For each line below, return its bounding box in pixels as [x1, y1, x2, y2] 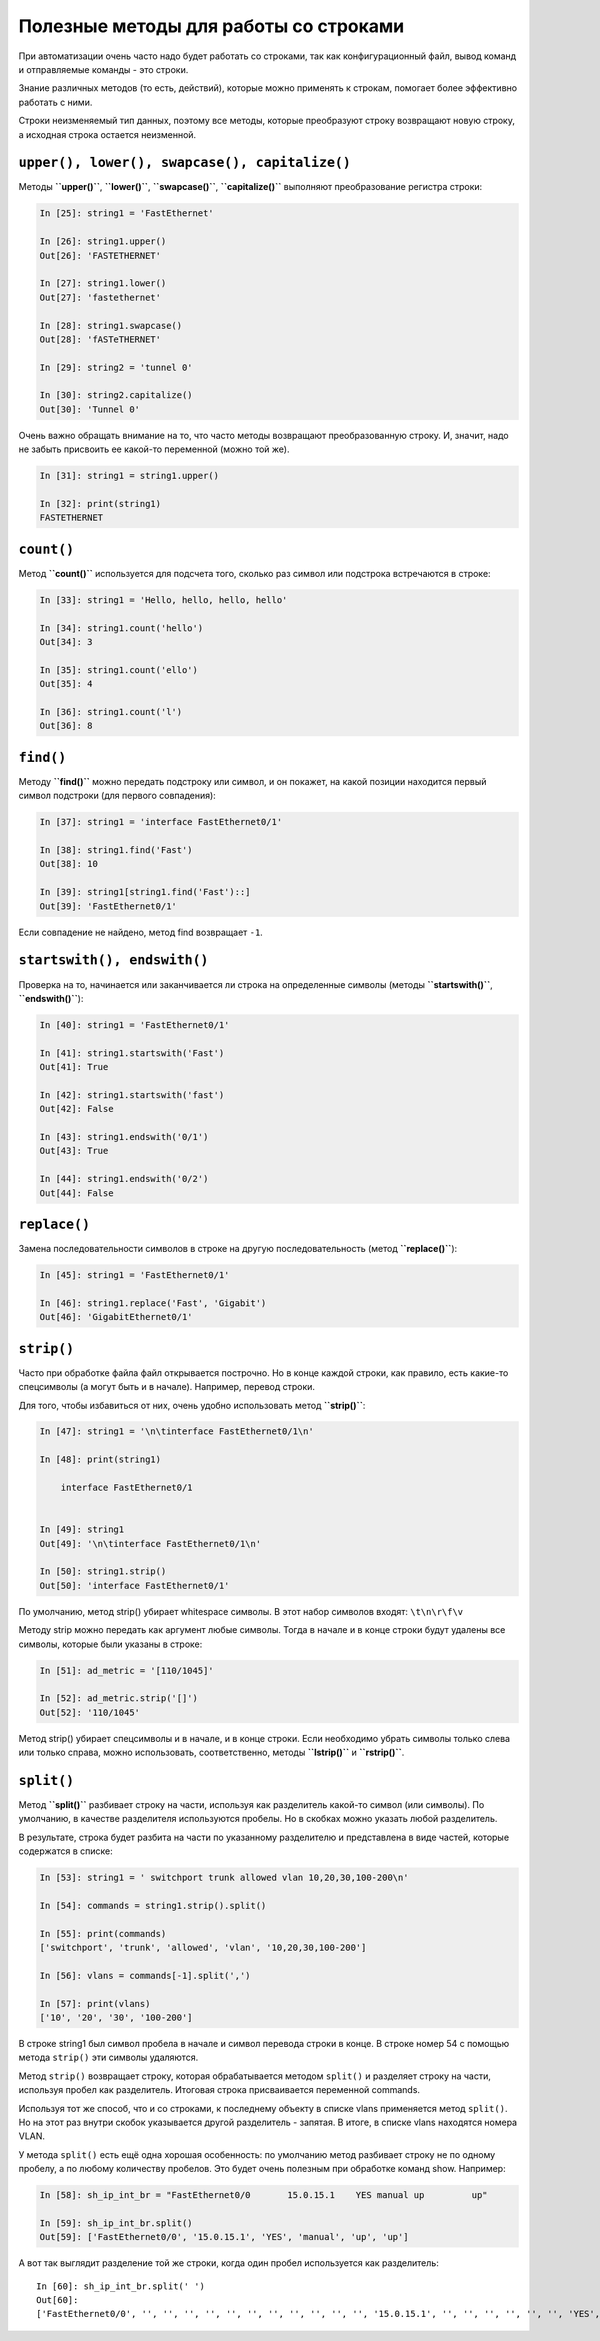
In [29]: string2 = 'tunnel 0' [39, 361, 194, 373]
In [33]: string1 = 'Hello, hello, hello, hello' [39, 594, 288, 605]
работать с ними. [18, 96, 93, 108]
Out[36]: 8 [39, 720, 93, 732]
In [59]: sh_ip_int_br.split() [39, 2217, 194, 2229]
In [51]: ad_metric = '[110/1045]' [39, 1665, 214, 1676]
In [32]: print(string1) [39, 498, 162, 509]
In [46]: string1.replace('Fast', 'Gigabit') [39, 1297, 267, 1309]
